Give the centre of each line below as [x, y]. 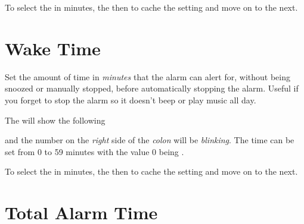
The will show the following [55, 120]
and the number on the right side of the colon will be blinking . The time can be [150, 140]
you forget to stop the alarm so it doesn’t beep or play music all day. [131, 100]
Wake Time [53, 48]
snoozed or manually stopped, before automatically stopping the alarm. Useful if [152, 88]
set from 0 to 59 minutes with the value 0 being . [94, 151]
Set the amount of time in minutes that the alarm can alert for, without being [148, 76]
